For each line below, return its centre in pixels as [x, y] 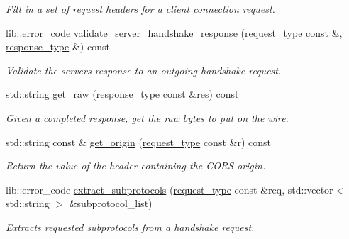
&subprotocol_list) [111, 203]
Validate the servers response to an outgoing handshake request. [144, 70]
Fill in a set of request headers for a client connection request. [140, 9]
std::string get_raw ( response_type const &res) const [122, 94]
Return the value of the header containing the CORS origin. [136, 166]
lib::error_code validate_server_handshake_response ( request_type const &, [174, 32]
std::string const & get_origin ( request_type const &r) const [138, 141]
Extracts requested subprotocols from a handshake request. [130, 227]
